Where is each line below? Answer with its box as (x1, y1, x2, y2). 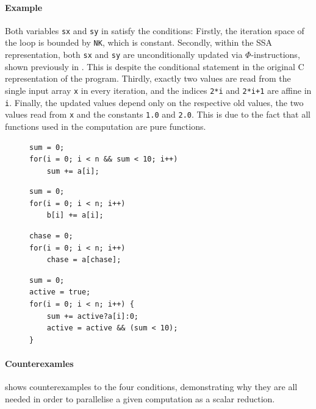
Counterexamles (5, 357, 74, 370)
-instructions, (251, 48, 300, 61)
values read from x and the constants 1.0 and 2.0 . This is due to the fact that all (5, 108, 311, 121)
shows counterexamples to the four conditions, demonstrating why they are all (5, 380, 298, 393)
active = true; (29, 288, 91, 297)
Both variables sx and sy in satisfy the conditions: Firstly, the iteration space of (5, 24, 304, 37)
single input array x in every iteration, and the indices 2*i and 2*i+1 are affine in (5, 84, 312, 96)
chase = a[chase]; (46, 255, 121, 265)
